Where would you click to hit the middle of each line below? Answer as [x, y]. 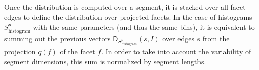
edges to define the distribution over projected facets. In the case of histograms [128, 17]
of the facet [77, 51]
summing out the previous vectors [57, 38]
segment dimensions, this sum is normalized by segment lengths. [105, 61]
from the [216, 38]
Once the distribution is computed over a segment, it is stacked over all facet [125, 7]
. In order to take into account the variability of [176, 51]
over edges [178, 38]
